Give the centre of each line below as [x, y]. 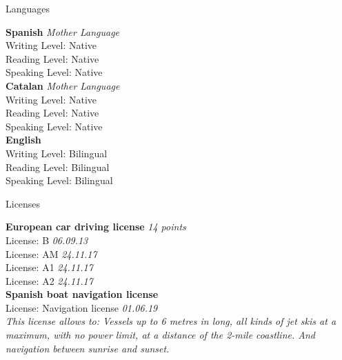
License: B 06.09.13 [47, 240]
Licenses [23, 203]
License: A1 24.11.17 [49, 267]
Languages [28, 8]
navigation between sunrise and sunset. [88, 348]
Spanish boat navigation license [82, 294]
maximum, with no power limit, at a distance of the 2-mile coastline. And [160, 335]
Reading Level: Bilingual [58, 167]
